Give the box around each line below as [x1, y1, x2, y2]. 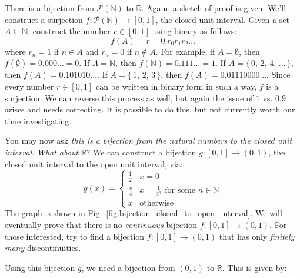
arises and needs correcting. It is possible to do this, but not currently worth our [5, 103, 295, 115]
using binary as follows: [152, 25, 237, 37]
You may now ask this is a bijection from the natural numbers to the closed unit [5, 134, 292, 147]
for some [165, 186, 196, 195]
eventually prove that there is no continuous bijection [5, 219, 197, 231]
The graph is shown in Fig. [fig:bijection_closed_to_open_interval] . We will [5, 207, 282, 219]
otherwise [139, 199, 174, 208]
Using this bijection [5, 261, 75, 273]
